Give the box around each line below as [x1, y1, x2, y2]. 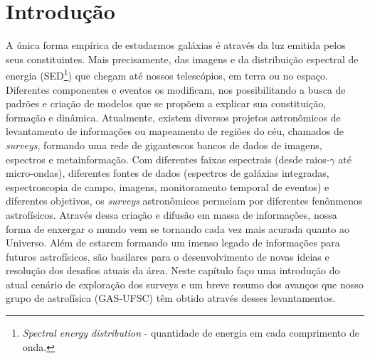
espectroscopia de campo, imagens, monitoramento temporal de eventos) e [6, 179, 329, 194]
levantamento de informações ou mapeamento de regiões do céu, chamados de [6, 124, 344, 139]
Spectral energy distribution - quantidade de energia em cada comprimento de [22, 325, 359, 340]
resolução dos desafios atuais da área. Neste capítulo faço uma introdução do [6, 263, 340, 278]
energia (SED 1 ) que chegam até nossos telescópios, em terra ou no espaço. [6, 66, 328, 82]
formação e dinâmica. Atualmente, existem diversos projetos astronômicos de [6, 109, 341, 124]
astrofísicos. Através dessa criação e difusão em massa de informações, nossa [6, 207, 337, 222]
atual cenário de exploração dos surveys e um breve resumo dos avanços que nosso [6, 276, 364, 291]
